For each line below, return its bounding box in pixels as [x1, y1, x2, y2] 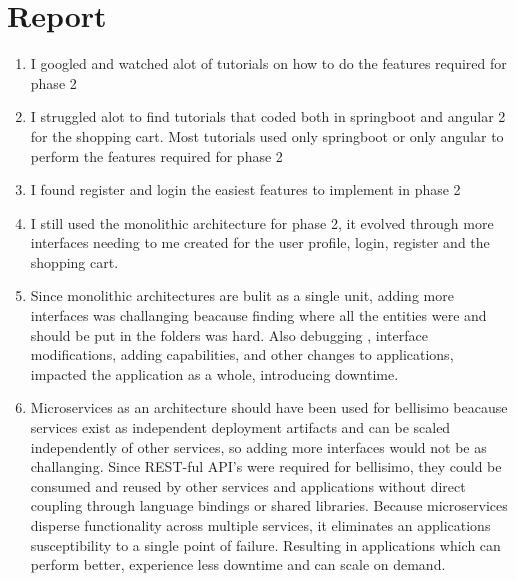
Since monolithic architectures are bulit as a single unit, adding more [30, 285, 454, 306]
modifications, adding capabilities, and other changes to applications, [30, 344, 454, 365]
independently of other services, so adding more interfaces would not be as [30, 436, 487, 457]
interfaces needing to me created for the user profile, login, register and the [30, 232, 490, 253]
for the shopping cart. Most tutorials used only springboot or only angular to [30, 125, 504, 146]
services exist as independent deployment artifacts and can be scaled [30, 417, 451, 438]
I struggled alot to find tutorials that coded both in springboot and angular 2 [30, 106, 506, 127]
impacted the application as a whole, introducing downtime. [30, 363, 399, 384]
